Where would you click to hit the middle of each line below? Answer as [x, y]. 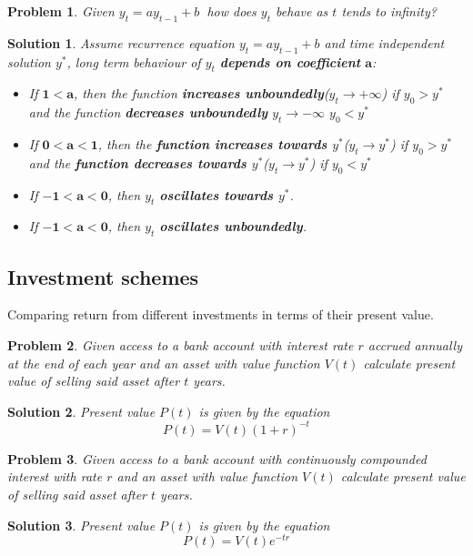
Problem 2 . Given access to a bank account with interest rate [181, 344]
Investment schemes [103, 276]
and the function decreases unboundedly [148, 112]
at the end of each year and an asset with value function [164, 363]
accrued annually [415, 344]
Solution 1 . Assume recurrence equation [121, 42]
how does [231, 11]
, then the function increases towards [212, 143]
